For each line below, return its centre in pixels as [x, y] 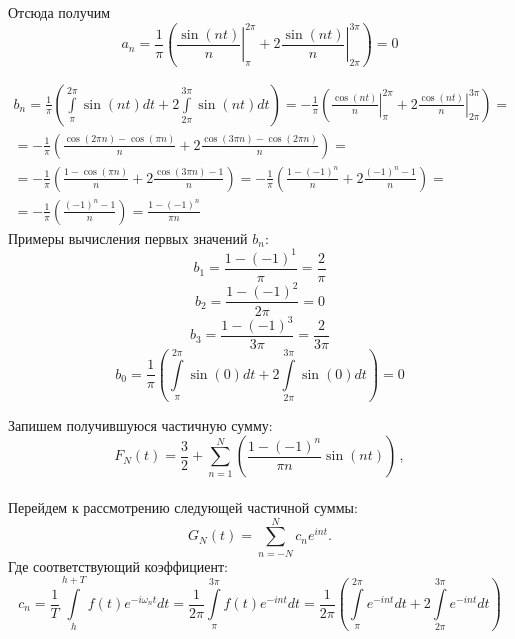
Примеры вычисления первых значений [128, 237]
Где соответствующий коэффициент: [118, 565]
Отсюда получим [59, 12]
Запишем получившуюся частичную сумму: [140, 424]
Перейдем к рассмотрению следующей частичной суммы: [183, 506]
